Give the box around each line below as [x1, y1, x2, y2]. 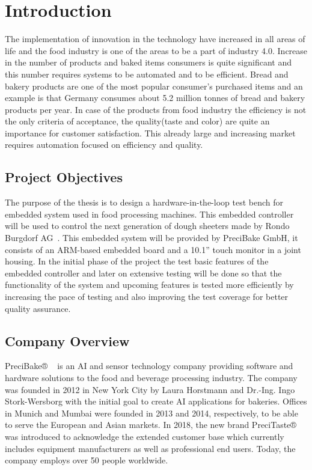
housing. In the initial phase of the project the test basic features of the [5, 255, 269, 267]
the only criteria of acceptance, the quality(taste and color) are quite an [5, 115, 270, 127]
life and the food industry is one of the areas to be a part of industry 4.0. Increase [5, 44, 308, 56]
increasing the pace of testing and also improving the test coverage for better [5, 290, 289, 303]
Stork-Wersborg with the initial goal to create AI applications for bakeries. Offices [5, 395, 307, 407]
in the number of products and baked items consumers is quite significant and [5, 56, 292, 69]
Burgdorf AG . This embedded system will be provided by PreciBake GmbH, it [5, 231, 298, 244]
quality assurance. [5, 302, 71, 314]
